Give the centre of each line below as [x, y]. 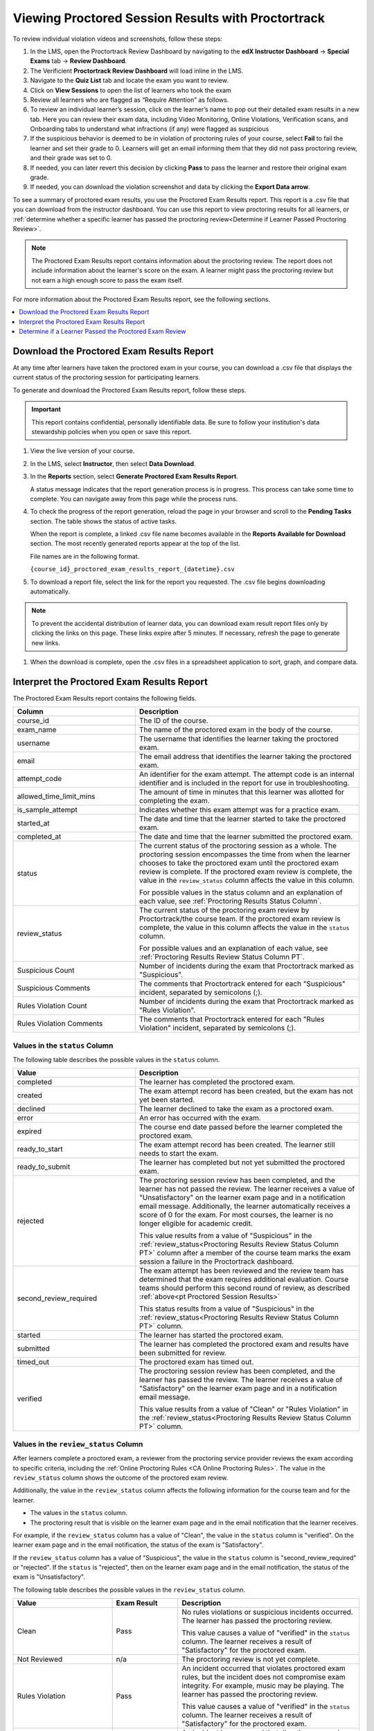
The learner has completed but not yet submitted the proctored [242, 1163]
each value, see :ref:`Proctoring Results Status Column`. [230, 902]
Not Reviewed [40, 1660]
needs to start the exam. [179, 1154]
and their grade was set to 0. [71, 158]
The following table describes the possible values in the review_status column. [129, 1590]
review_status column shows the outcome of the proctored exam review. [121, 1478]
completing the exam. [175, 801]
